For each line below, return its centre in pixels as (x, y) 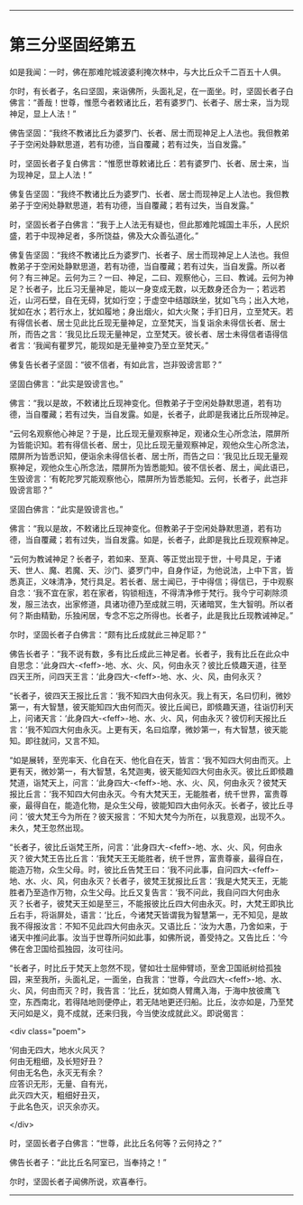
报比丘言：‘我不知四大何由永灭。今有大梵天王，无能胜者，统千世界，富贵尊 (149, 794)
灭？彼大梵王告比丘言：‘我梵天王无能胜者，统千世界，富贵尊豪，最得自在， (149, 858)
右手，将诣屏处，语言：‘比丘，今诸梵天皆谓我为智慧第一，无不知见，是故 (152, 915)
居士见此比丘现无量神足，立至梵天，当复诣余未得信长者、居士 (171, 323)
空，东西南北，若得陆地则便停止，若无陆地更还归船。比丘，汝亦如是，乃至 (147, 1002)
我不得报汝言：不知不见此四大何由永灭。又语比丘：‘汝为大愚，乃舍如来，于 (149, 926)
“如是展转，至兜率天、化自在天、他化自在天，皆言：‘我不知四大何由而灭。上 (150, 759)
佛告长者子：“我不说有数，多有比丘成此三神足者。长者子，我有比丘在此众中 (150, 654)
